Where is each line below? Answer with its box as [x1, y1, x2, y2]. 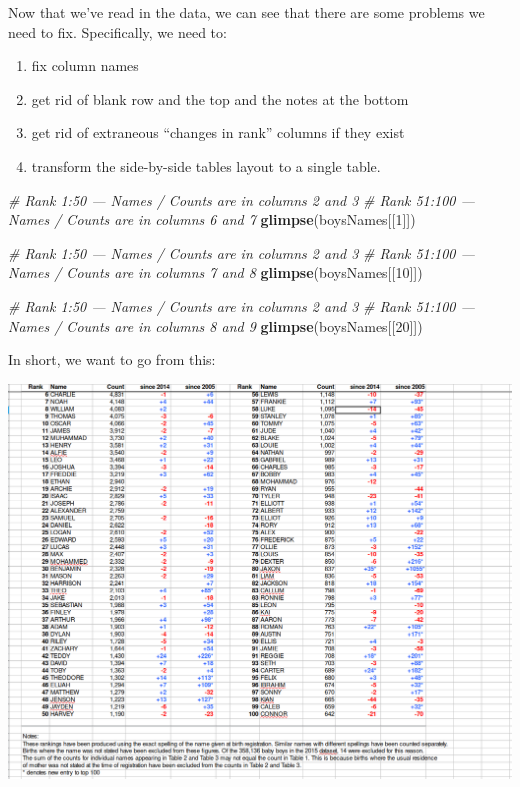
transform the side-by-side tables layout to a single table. [31, 155, 381, 176]
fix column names [31, 55, 139, 76]
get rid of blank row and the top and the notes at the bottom [31, 88, 409, 109]
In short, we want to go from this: [8, 349, 216, 370]
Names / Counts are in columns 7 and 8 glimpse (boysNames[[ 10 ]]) [8, 262, 423, 283]
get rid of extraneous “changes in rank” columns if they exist [31, 122, 405, 143]
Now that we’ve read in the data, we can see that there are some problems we [8, 2, 485, 22]
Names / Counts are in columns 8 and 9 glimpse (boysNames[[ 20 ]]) [8, 315, 423, 336]
